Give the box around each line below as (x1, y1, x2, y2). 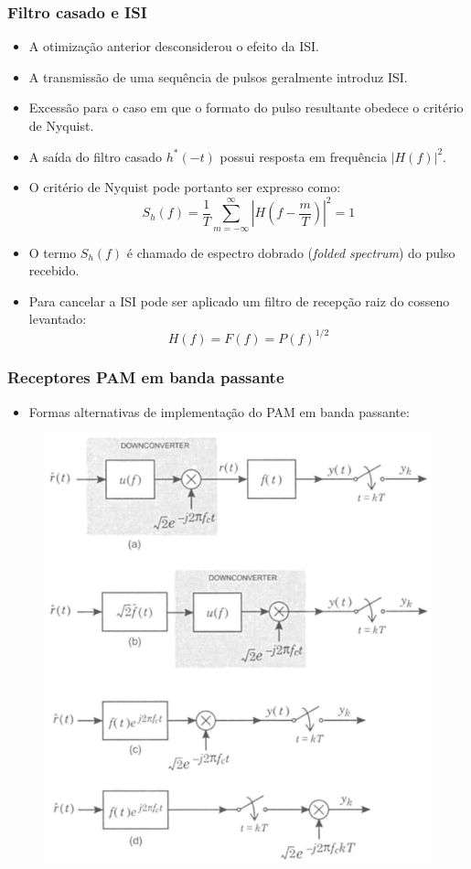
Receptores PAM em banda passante (7, 366, 284, 389)
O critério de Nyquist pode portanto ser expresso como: (28, 177, 341, 197)
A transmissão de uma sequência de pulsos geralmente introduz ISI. (28, 67, 408, 86)
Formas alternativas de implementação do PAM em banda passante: (28, 402, 410, 421)
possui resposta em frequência (219, 146, 387, 166)
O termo (28, 242, 77, 262)
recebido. (28, 261, 80, 280)
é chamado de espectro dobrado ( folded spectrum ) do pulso (126, 242, 455, 262)
